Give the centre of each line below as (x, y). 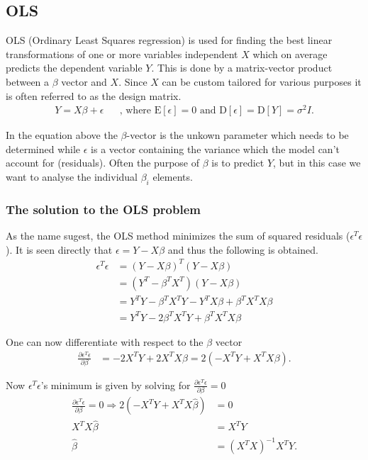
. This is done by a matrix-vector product (242, 68)
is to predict (238, 163)
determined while (43, 148)
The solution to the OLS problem (103, 209)
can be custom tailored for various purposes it (262, 81)
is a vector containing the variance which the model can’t (215, 148)
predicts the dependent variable (74, 68)
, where (135, 111)
